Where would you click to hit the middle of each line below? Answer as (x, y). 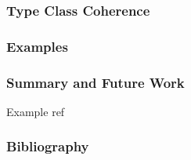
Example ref (36, 111)
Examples (37, 46)
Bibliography (48, 146)
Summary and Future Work (95, 82)
